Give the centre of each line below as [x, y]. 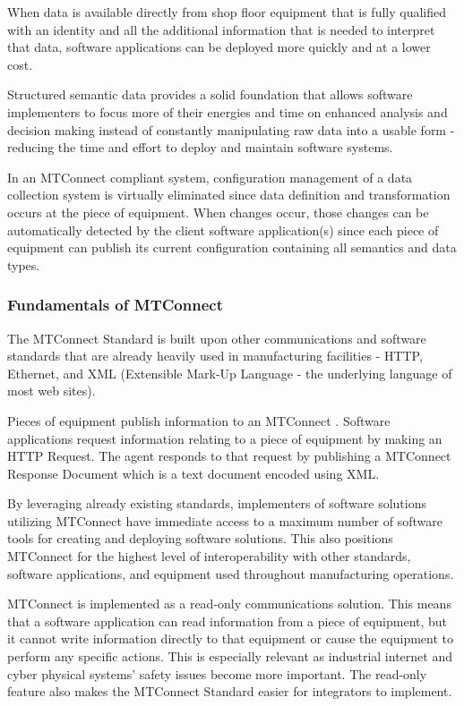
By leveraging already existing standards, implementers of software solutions [217, 503]
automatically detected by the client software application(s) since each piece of [223, 230]
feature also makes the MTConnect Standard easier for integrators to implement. [230, 691]
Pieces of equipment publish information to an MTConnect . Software [199, 420]
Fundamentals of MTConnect [115, 305]
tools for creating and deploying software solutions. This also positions [200, 538]
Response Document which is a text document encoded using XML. [193, 473]
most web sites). [52, 391]
